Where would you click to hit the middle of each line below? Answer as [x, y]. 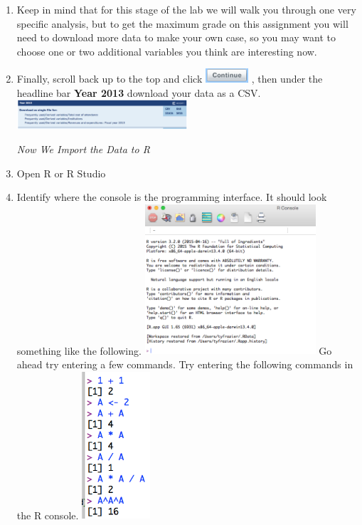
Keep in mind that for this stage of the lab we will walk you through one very [186, 9]
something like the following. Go [174, 350]
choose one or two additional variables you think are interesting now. [167, 51]
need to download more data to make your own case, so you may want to [176, 37]
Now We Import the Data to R [83, 149]
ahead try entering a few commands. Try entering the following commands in [185, 364]
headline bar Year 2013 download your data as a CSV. [139, 92]
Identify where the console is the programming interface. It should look [172, 197]
